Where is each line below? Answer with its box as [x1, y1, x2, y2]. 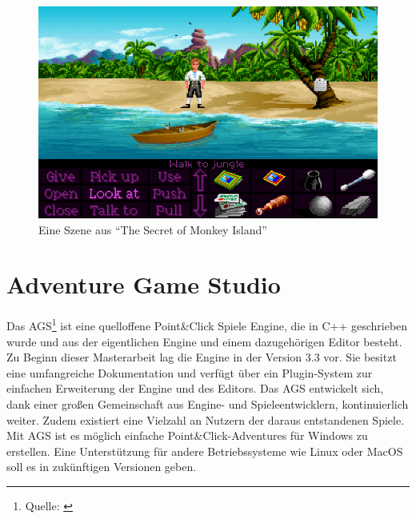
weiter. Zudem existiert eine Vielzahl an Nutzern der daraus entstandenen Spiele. [6, 411, 405, 428]
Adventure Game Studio [6, 268, 281, 301]
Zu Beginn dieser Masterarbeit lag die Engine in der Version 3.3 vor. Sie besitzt [6, 349, 397, 365]
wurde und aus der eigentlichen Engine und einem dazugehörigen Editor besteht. [6, 333, 402, 349]
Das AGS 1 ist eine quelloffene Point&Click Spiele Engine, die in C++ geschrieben [6, 315, 408, 333]
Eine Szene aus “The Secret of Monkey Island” [38, 221, 267, 238]
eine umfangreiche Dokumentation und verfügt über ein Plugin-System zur [6, 364, 373, 381]
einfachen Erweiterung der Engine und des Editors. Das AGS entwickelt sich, [6, 380, 384, 397]
